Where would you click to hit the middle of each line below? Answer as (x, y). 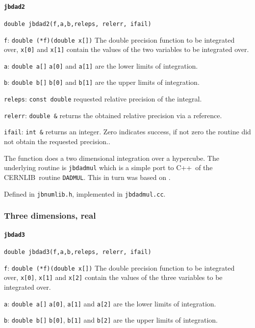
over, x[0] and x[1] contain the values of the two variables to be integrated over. (127, 49)
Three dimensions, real (50, 215)
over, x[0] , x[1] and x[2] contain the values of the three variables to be (113, 277)
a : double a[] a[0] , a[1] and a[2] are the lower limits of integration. (110, 303)
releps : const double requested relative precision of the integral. (103, 99)
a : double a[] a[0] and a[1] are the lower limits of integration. (101, 65)
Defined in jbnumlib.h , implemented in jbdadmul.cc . (85, 193)
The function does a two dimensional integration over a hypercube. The (112, 158)
